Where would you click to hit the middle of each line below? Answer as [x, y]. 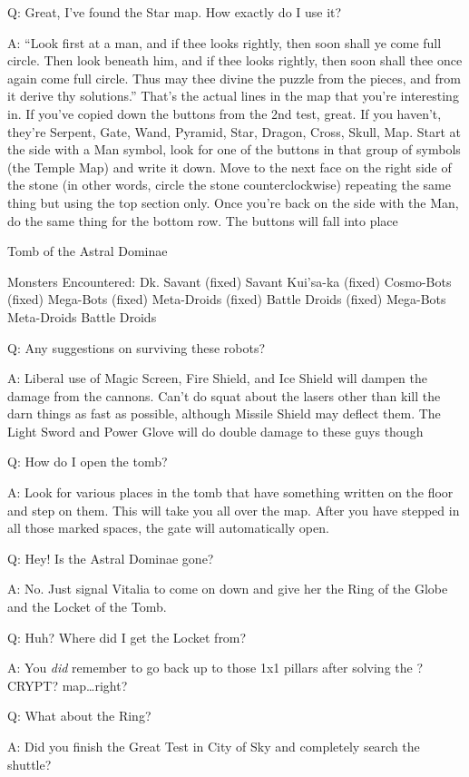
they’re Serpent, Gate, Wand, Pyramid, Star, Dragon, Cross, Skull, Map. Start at [234, 131]
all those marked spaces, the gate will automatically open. [168, 528]
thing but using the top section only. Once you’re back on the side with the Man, [233, 202]
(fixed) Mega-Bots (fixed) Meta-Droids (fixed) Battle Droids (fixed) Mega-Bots [227, 299]
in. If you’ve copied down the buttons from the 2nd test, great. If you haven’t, [225, 113]
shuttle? [29, 764]
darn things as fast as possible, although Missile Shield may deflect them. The [224, 413]
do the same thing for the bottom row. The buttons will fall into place [203, 220]
